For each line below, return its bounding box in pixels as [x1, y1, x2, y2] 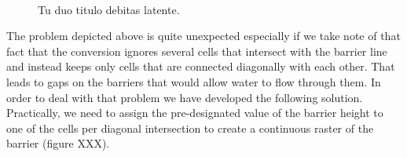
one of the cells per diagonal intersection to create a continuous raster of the [6, 119, 374, 136]
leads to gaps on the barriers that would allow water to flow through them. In [6, 73, 381, 89]
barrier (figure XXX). [6, 135, 110, 152]
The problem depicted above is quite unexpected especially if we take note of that [6, 27, 401, 44]
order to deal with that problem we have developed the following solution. [6, 89, 363, 105]
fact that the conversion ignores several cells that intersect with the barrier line [6, 42, 387, 59]
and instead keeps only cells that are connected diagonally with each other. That [6, 58, 395, 75]
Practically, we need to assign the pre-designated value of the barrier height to [6, 104, 383, 121]
